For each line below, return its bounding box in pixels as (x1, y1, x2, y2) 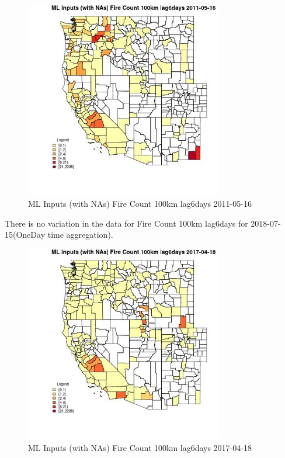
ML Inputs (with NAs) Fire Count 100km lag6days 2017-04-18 (28, 441, 252, 453)
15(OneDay (5, 228, 46, 241)
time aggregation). (47, 228, 113, 241)
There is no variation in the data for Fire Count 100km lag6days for (5, 217, 248, 229)
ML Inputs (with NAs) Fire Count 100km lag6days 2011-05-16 (28, 197, 252, 210)
